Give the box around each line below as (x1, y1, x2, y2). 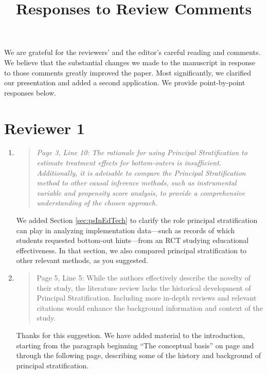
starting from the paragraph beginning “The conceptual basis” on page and (16, 340, 254, 350)
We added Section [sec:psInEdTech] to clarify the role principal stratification (16, 215, 258, 226)
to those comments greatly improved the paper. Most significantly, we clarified (4, 67, 251, 78)
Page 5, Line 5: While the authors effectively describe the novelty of (37, 272, 251, 283)
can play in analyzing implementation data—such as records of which (16, 225, 235, 235)
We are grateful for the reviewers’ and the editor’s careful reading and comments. (4, 47, 261, 58)
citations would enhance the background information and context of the (37, 302, 263, 313)
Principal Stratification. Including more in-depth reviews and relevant (37, 292, 257, 303)
